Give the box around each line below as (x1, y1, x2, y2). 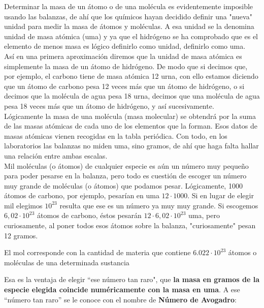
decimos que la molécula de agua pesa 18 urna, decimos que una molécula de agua (4, 90, 260, 101)
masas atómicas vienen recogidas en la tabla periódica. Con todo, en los (4, 130, 227, 141)
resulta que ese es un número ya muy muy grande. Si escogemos (59, 200, 258, 210)
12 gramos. (4, 230, 38, 240)
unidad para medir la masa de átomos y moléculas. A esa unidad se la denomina (4, 21, 254, 32)
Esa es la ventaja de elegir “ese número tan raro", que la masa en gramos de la (4, 274, 260, 285)
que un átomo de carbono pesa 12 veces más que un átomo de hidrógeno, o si (4, 80, 245, 91)
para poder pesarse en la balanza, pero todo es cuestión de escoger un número (4, 170, 247, 181)
